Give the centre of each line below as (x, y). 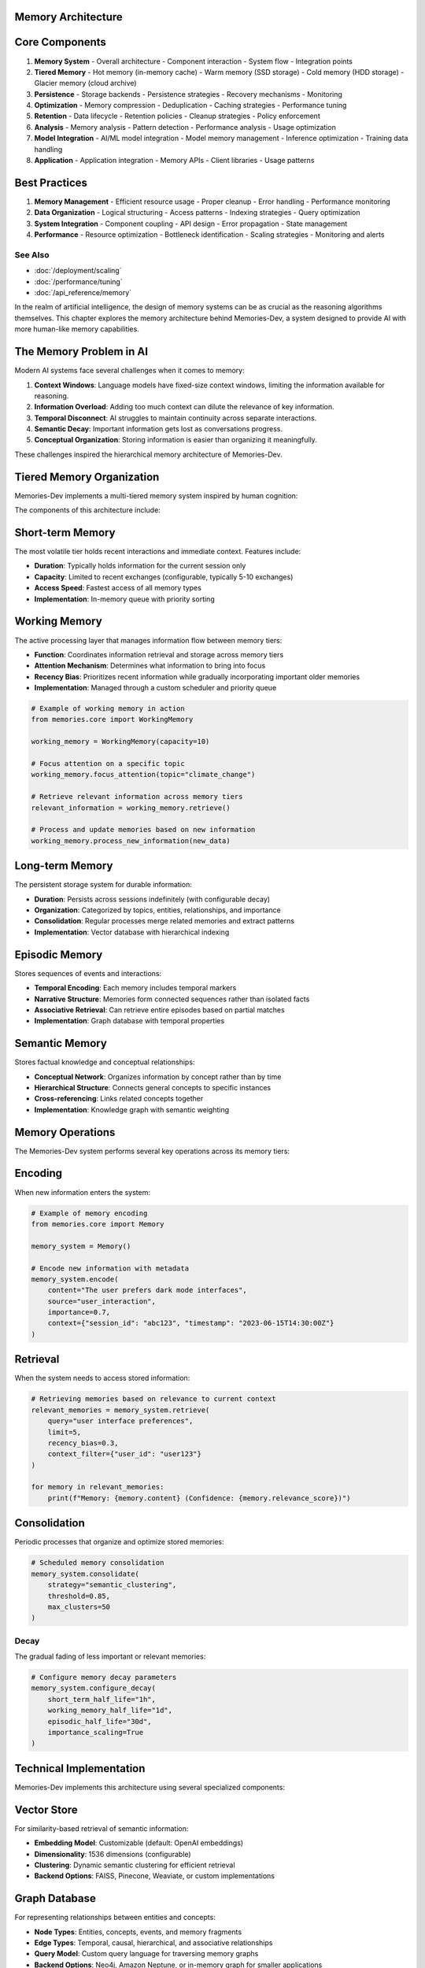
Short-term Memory (65, 533)
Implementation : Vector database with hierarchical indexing (132, 932)
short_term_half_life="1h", (102, 1699)
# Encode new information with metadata (110, 1268)
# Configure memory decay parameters (104, 1678)
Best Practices (51, 182)
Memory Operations (65, 1132)
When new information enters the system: (83, 1192)
